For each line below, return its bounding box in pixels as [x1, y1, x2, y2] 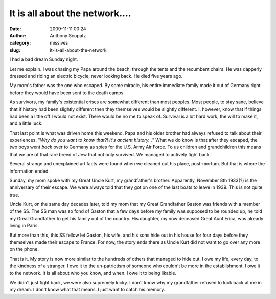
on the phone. [9, 246, 39, 252]
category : [9, 40, 31, 46]
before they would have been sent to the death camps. [9, 90, 125, 96]
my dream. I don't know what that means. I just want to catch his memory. [9, 287, 166, 293]
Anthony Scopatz [50, 32, 86, 38]
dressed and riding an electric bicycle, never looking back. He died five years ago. [9, 73, 183, 79]
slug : [9, 47, 20, 53]
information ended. [9, 168, 50, 174]
